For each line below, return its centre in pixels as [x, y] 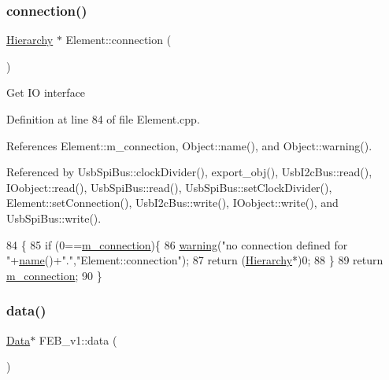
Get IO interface [46, 92]
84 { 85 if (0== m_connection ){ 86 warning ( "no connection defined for [177, 244]
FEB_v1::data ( [78, 339]
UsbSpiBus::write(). [54, 218]
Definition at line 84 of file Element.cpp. [103, 119]
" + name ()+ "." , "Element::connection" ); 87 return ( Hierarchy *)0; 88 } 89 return [195, 260]
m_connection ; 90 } [54, 275]
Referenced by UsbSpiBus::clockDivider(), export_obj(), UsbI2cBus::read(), [189, 172]
